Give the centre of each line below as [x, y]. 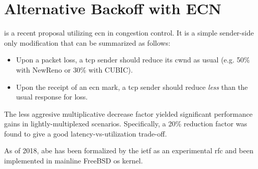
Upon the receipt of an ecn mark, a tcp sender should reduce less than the [132, 87]
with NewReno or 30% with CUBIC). [74, 69]
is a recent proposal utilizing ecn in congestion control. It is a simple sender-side [129, 33]
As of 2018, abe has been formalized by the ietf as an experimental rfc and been [129, 150]
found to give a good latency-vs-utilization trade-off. [85, 133]
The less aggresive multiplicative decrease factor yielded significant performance [128, 113]
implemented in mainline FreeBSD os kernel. [74, 161]
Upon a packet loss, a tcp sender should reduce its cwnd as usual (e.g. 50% [133, 60]
